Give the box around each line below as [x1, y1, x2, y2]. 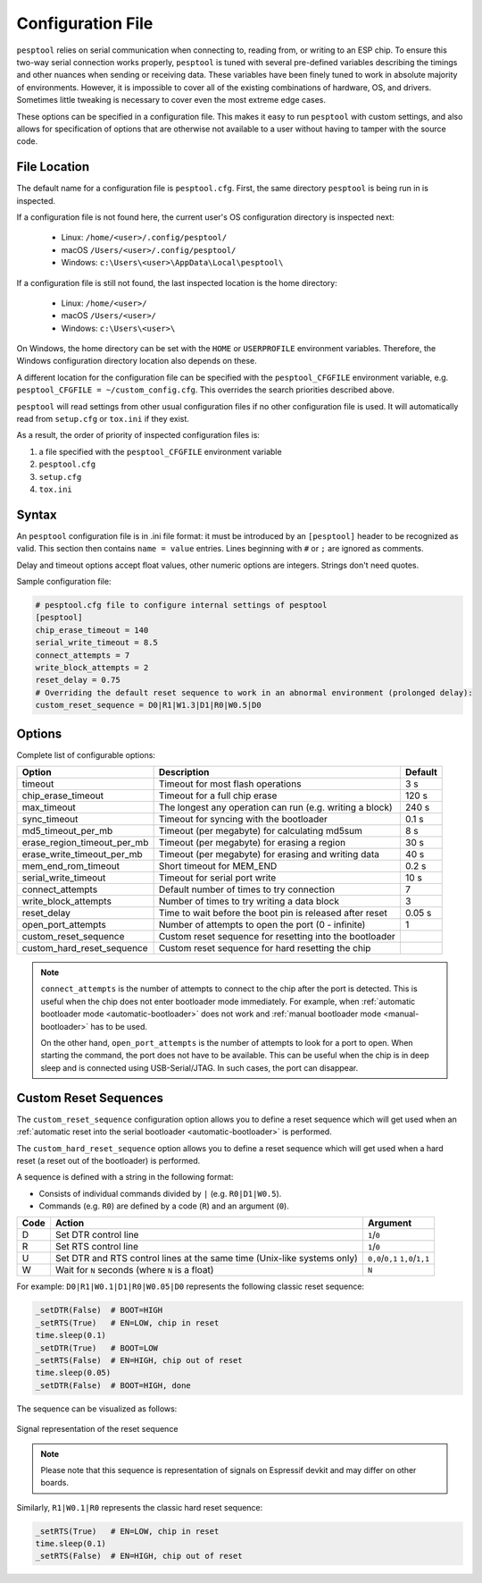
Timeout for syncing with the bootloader [158, 813, 328, 826]
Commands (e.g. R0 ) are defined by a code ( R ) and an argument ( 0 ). [38, 1200, 289, 1211]
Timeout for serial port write [158, 871, 277, 884]
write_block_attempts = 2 [35, 662, 149, 673]
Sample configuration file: [16, 577, 112, 587]
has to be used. [90, 1021, 147, 1031]
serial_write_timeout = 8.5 [35, 637, 158, 648]
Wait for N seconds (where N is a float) [54, 1264, 214, 1276]
